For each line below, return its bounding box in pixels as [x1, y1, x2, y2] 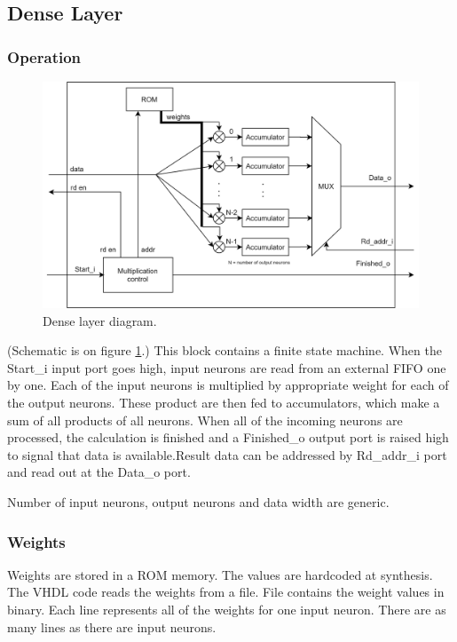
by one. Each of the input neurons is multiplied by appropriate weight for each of [7, 376, 449, 394]
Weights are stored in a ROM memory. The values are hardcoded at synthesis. [7, 565, 433, 583]
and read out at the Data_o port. [7, 463, 191, 481]
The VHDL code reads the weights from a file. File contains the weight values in [7, 583, 445, 601]
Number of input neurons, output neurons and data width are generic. [7, 493, 390, 511]
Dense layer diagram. [43, 311, 157, 329]
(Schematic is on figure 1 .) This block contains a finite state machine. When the [7, 341, 442, 360]
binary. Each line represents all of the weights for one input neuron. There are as [7, 600, 446, 618]
